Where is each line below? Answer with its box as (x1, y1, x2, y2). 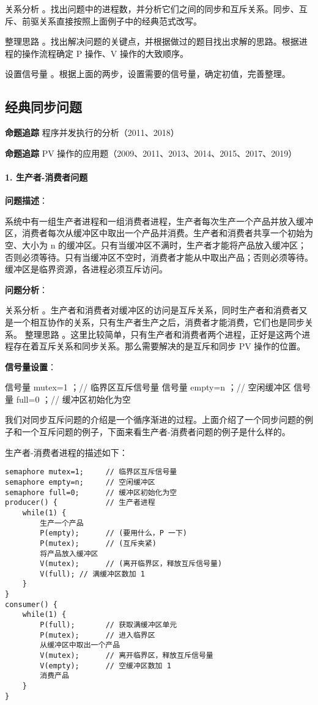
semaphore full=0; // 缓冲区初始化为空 (5, 488, 177, 497)
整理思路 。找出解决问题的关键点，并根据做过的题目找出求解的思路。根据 (5, 35, 299, 48)
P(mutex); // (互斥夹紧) (40, 539, 157, 548)
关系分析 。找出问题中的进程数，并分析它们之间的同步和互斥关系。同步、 (5, 2, 299, 15)
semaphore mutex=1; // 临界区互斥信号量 (5, 468, 177, 477)
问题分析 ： (5, 283, 48, 296)
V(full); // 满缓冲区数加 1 (40, 569, 145, 578)
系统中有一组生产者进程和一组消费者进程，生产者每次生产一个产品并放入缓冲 (5, 214, 313, 227)
